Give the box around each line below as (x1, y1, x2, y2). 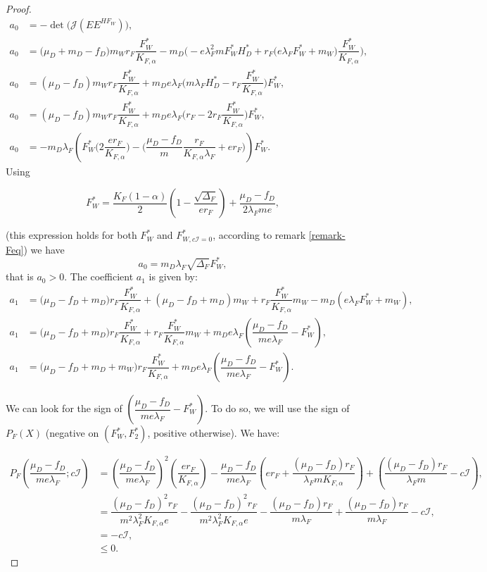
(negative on (45, 425, 99, 440)
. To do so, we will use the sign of (205, 401, 350, 416)
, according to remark (213, 228, 306, 242)
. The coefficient (64, 269, 134, 284)
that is (6, 269, 34, 284)
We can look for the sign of (6, 401, 122, 416)
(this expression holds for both (6, 228, 137, 242)
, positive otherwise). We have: (147, 425, 280, 440)
